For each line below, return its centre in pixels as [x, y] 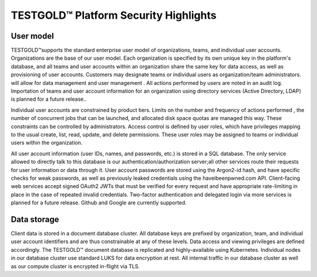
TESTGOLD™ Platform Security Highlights [114, 15]
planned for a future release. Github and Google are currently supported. [99, 203]
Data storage [35, 219]
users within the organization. [47, 143]
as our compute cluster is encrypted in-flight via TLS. [75, 266]
